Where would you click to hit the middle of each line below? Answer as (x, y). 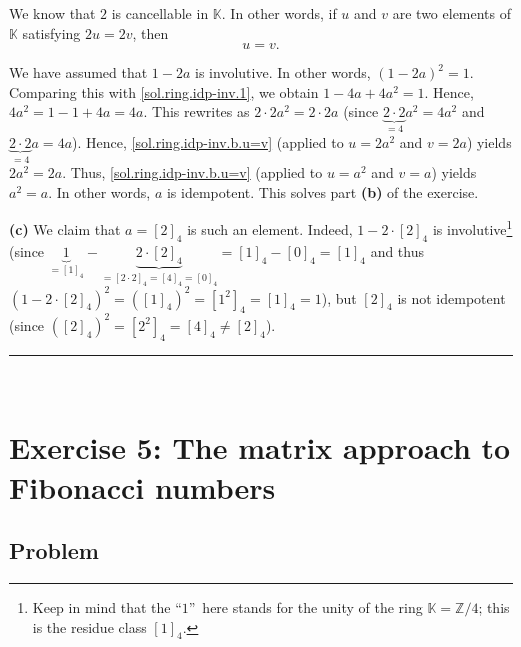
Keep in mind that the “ (107, 607)
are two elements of (452, 13)
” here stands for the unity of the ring (305, 607)
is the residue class (89, 626)
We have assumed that (78, 72)
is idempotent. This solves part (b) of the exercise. (322, 191)
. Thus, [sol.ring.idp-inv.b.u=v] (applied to (192, 172)
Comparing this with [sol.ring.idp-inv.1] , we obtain (164, 91)
